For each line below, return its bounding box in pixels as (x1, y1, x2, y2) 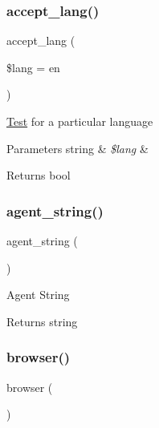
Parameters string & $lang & (6, 139, 149, 156)
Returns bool (6, 167, 71, 184)
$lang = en (6, 59, 60, 75)
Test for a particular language (6, 113, 153, 129)
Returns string (6, 313, 78, 329)
